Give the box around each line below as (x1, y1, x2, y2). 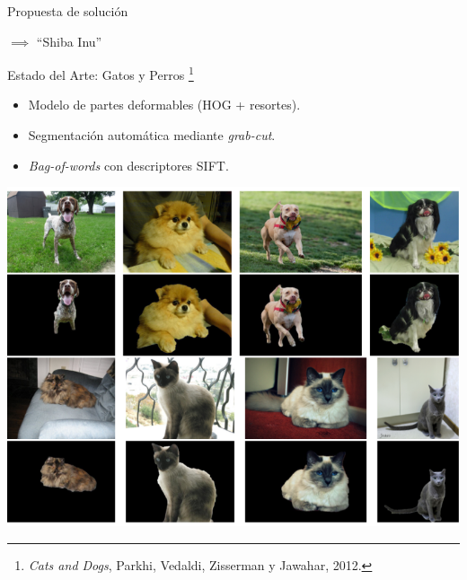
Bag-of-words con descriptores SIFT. (28, 155, 229, 174)
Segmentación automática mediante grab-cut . (28, 126, 276, 145)
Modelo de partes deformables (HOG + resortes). (28, 95, 301, 114)
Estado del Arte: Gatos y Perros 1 (7, 63, 194, 83)
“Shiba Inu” (36, 31, 102, 50)
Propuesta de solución (7, 2, 128, 20)
